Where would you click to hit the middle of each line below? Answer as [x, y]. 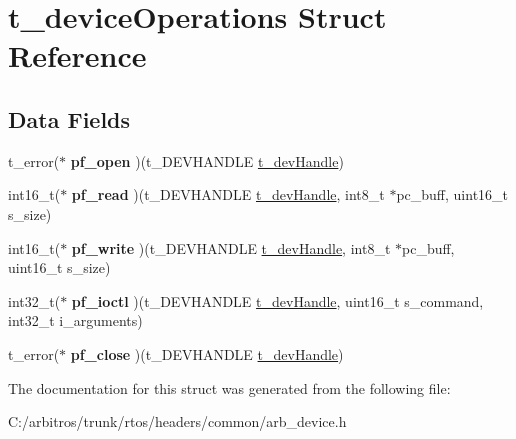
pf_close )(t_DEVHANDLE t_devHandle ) [207, 353]
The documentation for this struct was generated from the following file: [229, 387]
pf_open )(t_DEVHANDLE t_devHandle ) [207, 160]
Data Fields [69, 118]
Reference [77, 55]
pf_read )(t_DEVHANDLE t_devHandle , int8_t [228, 194]
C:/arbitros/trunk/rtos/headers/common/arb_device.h [177, 421]
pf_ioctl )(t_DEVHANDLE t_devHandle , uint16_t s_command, [277, 300]
